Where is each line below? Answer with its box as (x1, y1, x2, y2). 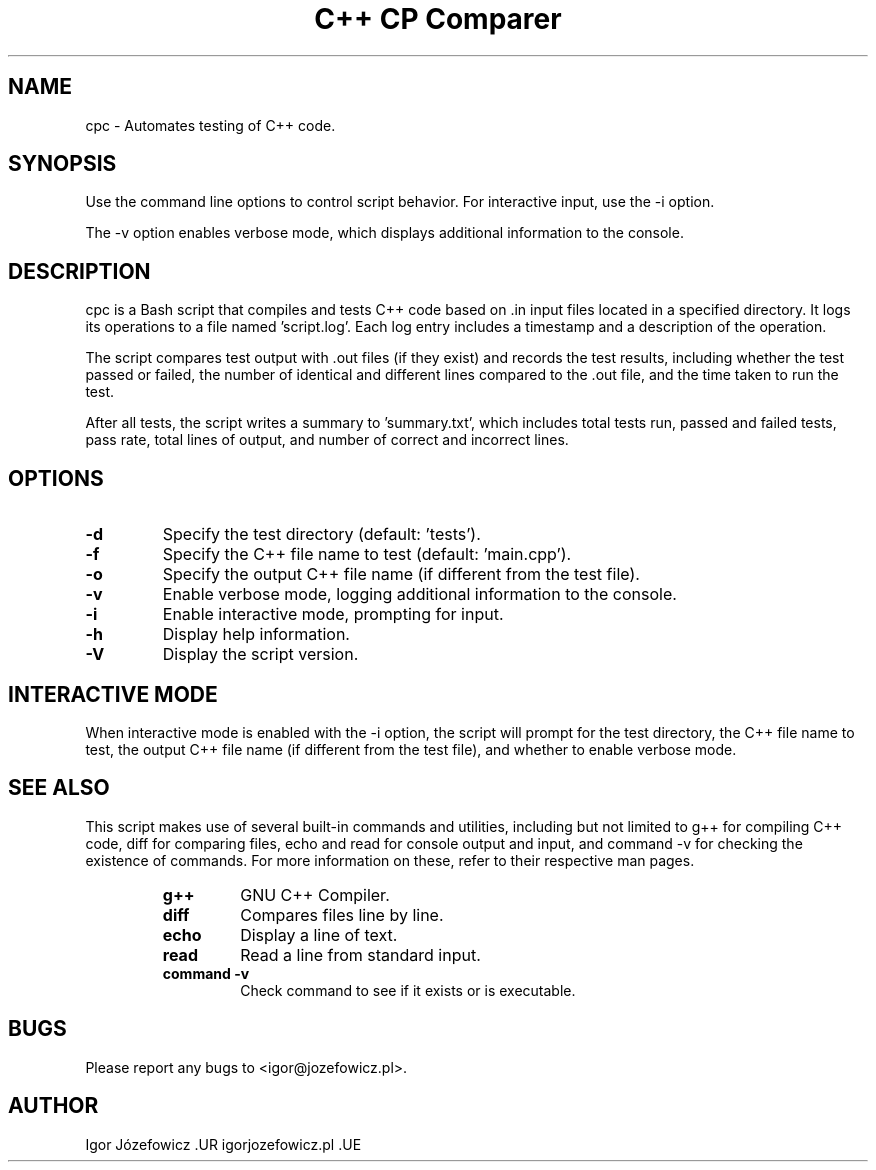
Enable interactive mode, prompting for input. (162, 604, 504, 625)
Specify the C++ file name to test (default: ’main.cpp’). (162, 544, 572, 565)
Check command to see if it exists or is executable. (240, 981, 576, 999)
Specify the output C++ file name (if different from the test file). (162, 564, 640, 585)
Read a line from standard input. (240, 944, 481, 965)
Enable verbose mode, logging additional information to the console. (162, 584, 677, 605)
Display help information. (162, 624, 350, 645)
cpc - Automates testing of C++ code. (85, 116, 336, 134)
